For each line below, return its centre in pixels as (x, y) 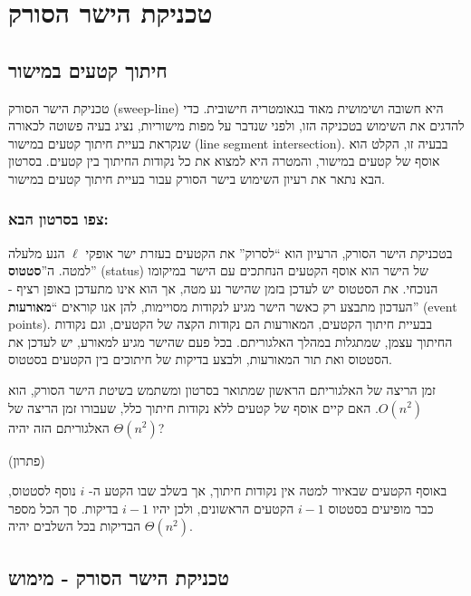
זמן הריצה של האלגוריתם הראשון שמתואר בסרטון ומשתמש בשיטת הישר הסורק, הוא (222, 389)
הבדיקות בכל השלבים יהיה (75, 526)
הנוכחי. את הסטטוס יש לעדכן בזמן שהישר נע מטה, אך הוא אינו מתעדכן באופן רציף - (223, 288)
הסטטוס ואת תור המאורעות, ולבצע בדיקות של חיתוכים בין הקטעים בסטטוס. (200, 359)
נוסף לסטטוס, (42, 490)
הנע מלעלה (37, 252)
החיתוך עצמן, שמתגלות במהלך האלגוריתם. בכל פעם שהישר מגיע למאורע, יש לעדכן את (231, 341)
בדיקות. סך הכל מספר (63, 508)
